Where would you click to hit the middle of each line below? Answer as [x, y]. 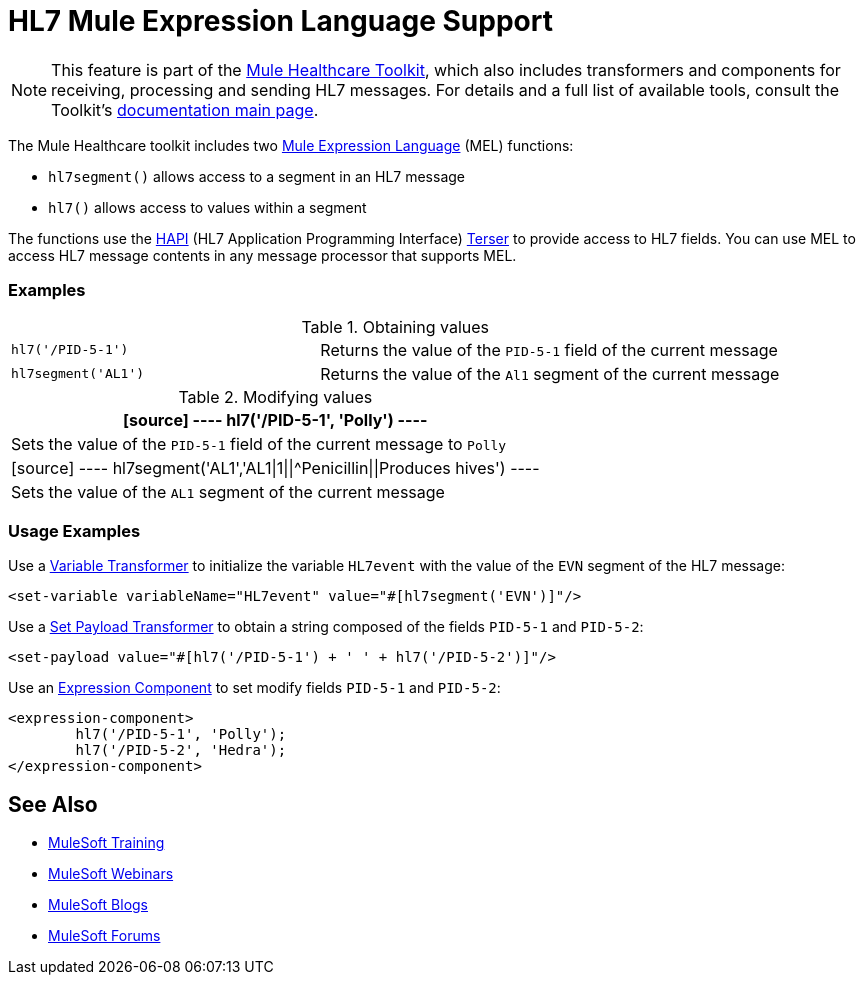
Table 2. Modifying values [275, 396]
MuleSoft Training [106, 843]
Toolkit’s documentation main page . [185, 109]
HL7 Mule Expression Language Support [280, 21]
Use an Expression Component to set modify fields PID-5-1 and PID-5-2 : [254, 688]
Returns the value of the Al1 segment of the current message [550, 373]
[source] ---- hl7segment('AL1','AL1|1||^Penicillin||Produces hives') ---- [275, 467]
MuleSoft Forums [104, 936]
